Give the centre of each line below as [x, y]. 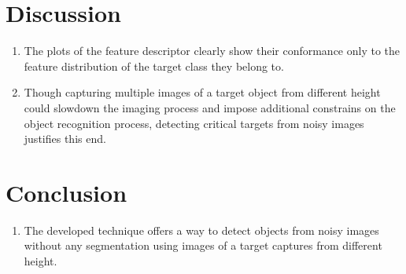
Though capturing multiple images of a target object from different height [202, 92]
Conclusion [66, 192]
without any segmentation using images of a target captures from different [203, 245]
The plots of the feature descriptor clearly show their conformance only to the [212, 51]
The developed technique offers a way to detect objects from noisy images [201, 230]
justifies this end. [65, 139]
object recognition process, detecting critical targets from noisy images [194, 123]
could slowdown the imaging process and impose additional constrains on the [210, 107]
